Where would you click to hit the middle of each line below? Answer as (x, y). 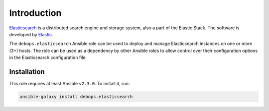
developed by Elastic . (31, 34)
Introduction (35, 13)
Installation (27, 72)
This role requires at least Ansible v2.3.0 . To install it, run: (69, 84)
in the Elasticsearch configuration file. (48, 57)
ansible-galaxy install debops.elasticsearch (76, 97)
